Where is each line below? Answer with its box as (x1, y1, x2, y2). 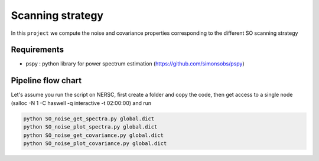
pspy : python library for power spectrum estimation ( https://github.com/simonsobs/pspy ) (25, 60, 245, 67)
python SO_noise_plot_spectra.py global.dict (23, 124, 158, 130)
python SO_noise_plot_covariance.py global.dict (23, 140, 167, 147)
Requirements (11, 45, 64, 55)
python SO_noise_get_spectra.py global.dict (23, 115, 155, 122)
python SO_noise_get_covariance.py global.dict (23, 132, 164, 139)
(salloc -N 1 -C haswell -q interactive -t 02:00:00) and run (11, 99, 152, 106)
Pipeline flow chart (11, 75, 82, 86)
